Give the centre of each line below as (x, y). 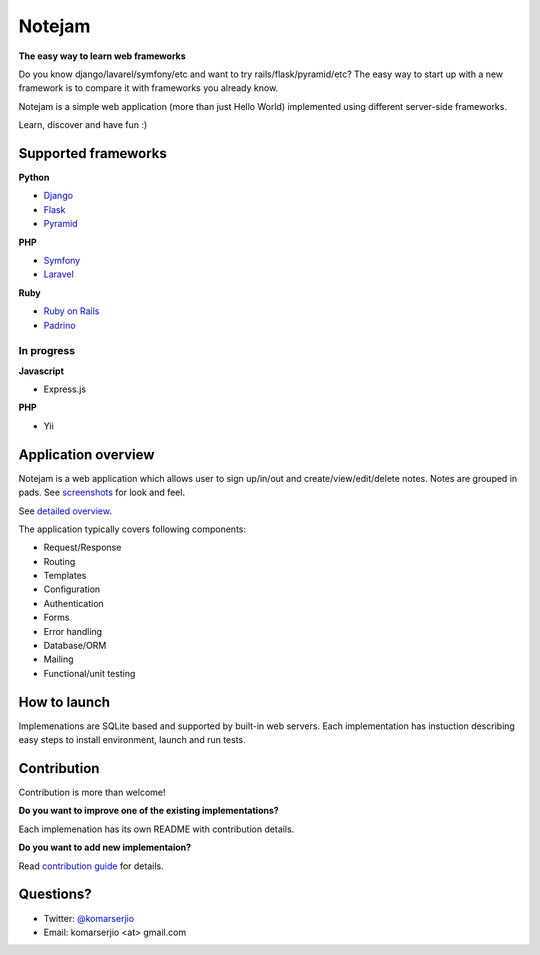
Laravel (58, 274)
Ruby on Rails (71, 311)
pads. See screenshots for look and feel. (101, 492)
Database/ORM (75, 646)
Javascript (41, 371)
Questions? (55, 894)
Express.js (65, 389)
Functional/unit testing (89, 673)
